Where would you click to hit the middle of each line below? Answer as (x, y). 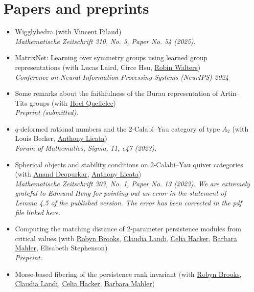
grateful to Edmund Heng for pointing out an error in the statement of (121, 193)
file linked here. (38, 212)
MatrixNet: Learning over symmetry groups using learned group (111, 57)
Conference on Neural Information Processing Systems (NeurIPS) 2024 (122, 77)
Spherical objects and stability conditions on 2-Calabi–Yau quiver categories (129, 164)
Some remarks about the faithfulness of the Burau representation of (116, 93)
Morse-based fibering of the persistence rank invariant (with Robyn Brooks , (128, 274)
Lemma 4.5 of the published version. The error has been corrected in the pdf (128, 203)
